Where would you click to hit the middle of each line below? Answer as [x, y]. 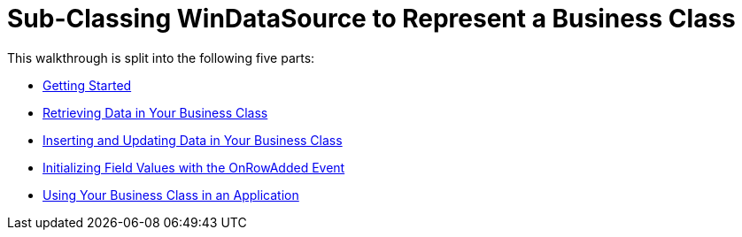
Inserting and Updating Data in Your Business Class [193, 140]
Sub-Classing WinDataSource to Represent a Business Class [371, 19]
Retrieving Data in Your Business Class [155, 112]
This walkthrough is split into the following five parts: [161, 57]
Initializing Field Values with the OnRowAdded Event [194, 167]
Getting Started [87, 85]
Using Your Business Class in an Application [171, 195]
